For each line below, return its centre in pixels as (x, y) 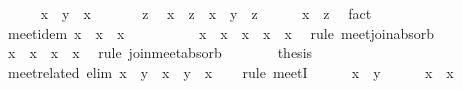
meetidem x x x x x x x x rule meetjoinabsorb (220, 32)
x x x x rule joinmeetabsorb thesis (160, 52)
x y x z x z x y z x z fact (206, 13)
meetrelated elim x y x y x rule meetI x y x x (230, 71)
